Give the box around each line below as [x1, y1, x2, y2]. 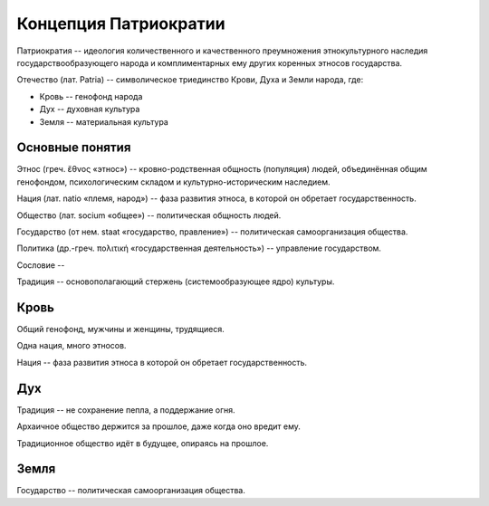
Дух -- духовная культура [39, 104, 140, 115]
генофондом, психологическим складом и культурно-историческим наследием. [16, 177, 331, 187]
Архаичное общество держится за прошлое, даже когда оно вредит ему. [16, 421, 301, 432]
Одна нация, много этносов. [16, 340, 127, 351]
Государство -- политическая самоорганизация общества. [16, 485, 246, 496]
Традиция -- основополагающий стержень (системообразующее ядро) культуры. [16, 276, 335, 287]
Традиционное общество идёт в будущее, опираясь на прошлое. [16, 437, 269, 448]
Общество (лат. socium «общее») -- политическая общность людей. [16, 209, 282, 221]
